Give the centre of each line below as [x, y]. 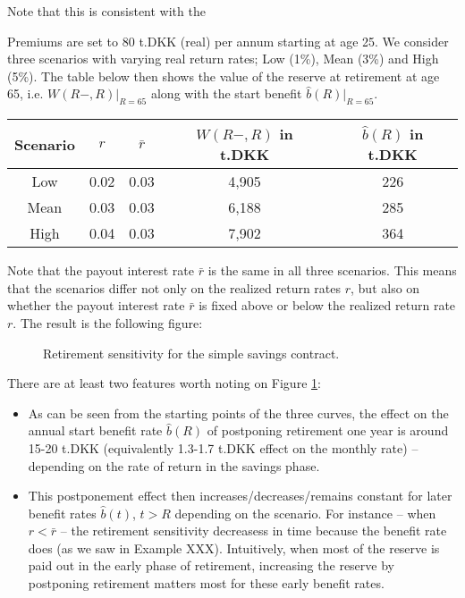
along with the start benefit [226, 93]
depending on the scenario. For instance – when [305, 513]
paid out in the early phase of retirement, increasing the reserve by [211, 565]
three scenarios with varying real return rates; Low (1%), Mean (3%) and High [223, 59]
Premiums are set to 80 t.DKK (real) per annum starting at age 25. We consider [228, 41]
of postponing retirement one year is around [328, 430]
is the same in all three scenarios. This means [332, 270]
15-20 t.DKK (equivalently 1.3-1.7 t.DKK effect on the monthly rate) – [223, 447]
